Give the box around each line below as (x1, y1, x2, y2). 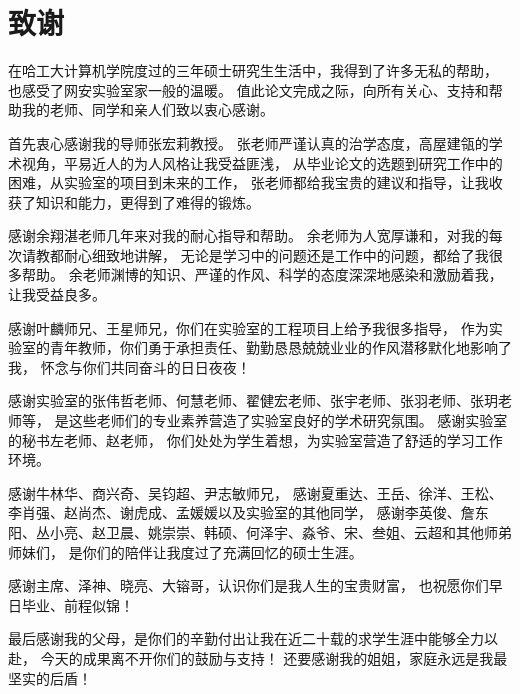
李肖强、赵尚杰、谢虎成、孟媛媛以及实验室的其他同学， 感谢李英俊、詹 (8, 502, 475, 523)
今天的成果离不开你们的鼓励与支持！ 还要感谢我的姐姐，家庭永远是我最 (40, 647, 508, 668)
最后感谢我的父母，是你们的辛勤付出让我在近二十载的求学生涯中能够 (8, 628, 456, 649)
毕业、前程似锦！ (21, 594, 134, 615)
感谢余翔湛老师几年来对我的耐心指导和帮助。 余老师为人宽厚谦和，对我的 (8, 225, 489, 246)
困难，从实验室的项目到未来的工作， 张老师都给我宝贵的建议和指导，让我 (8, 172, 489, 193)
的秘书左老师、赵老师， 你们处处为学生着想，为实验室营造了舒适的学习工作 (8, 429, 503, 450)
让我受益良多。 (8, 284, 106, 305)
